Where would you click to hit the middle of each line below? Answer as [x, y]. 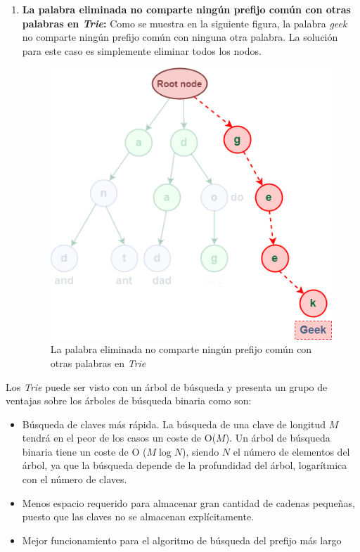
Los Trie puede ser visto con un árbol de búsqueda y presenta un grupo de [167, 386]
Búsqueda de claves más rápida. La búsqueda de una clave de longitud [174, 424]
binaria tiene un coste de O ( [84, 451]
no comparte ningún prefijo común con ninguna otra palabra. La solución [180, 37]
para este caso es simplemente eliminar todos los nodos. [142, 50]
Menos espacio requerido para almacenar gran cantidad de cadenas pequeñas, [188, 502]
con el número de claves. [75, 479]
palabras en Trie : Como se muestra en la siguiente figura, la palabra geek [185, 23]
